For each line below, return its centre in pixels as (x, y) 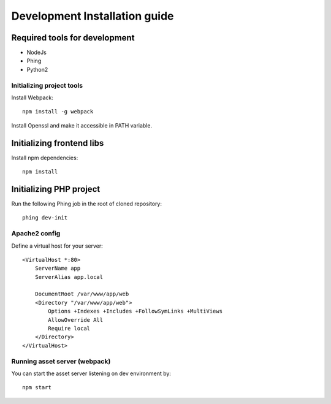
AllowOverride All (76, 320)
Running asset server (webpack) (61, 361)
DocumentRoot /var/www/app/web (82, 294)
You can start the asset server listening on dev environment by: (91, 373)
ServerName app (58, 269)
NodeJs (37, 53)
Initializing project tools (47, 85)
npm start (37, 387)
